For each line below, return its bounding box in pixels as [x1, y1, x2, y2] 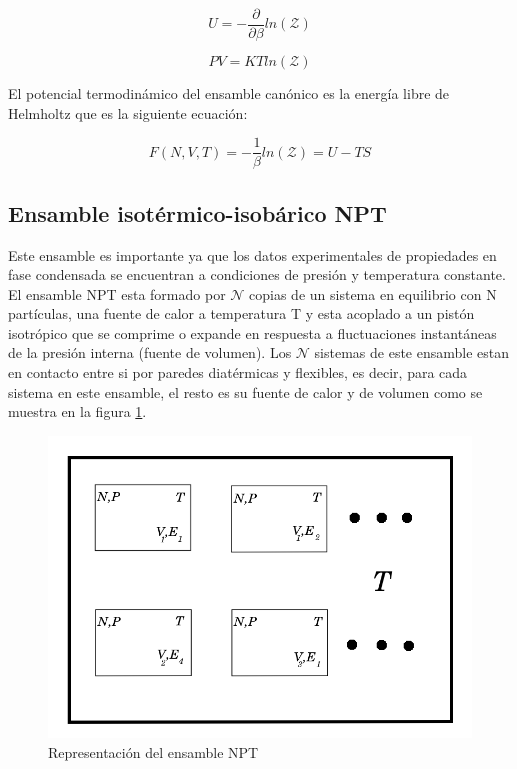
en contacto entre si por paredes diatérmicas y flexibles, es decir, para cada [8, 362, 468, 383]
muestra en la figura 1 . [8, 401, 147, 422]
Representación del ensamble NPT [48, 742, 259, 763]
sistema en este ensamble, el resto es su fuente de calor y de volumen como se [8, 381, 483, 402]
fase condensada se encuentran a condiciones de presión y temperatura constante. [8, 264, 506, 285]
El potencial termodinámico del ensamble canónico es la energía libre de [8, 83, 450, 104]
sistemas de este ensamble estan [314, 342, 510, 363]
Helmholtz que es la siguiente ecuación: [8, 102, 248, 123]
